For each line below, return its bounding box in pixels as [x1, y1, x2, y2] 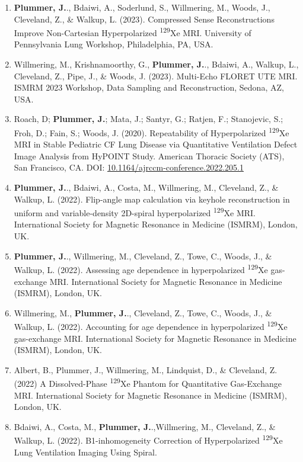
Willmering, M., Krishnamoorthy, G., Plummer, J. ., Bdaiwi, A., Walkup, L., [14, 58, 299, 70]
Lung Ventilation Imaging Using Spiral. [14, 445, 157, 458]
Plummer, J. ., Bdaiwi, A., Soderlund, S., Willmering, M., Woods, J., [14, 1, 270, 13]
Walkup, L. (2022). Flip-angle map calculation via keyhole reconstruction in [14, 192, 290, 205]
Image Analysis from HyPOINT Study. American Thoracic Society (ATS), [14, 149, 285, 162]
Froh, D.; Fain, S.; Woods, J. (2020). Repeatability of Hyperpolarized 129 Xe [14, 125, 289, 139]
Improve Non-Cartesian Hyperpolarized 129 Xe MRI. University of [14, 25, 251, 38]
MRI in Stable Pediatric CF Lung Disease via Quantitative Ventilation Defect [14, 138, 298, 150]
